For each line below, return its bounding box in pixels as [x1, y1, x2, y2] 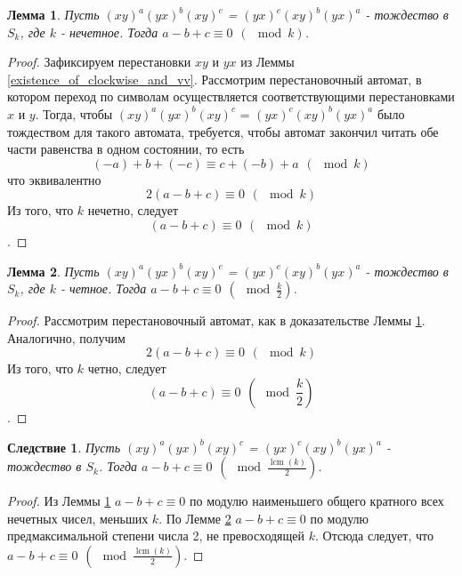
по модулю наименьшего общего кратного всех [189, 492, 444, 510]
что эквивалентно [7, 170, 101, 188]
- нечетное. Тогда [61, 22, 158, 41]
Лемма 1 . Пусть [7, 5, 100, 23]
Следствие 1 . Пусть [7, 437, 121, 456]
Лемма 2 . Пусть [7, 261, 100, 280]
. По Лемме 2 [158, 508, 231, 527]
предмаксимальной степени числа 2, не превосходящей [7, 526, 305, 545]
